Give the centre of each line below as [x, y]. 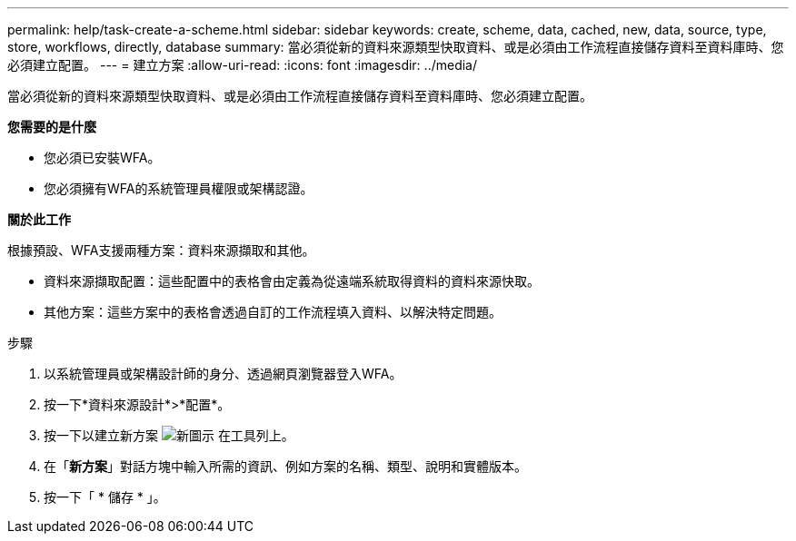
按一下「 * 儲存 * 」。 [105, 497]
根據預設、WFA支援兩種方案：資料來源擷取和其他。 [161, 250]
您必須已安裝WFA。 [102, 157]
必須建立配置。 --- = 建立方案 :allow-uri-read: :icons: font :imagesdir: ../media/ [243, 65]
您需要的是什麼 [52, 127]
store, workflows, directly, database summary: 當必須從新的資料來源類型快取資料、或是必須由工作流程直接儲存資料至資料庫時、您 [396, 47]
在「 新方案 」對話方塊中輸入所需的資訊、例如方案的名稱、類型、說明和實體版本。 [285, 466]
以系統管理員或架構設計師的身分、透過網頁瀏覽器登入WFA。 [223, 374]
